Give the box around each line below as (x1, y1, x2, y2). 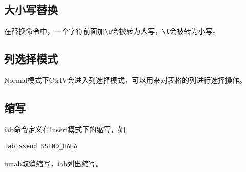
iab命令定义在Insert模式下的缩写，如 (4, 123, 126, 134)
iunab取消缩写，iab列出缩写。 (4, 158, 103, 169)
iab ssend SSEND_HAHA (4, 143, 78, 150)
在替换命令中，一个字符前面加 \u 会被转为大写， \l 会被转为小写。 (4, 26, 220, 36)
